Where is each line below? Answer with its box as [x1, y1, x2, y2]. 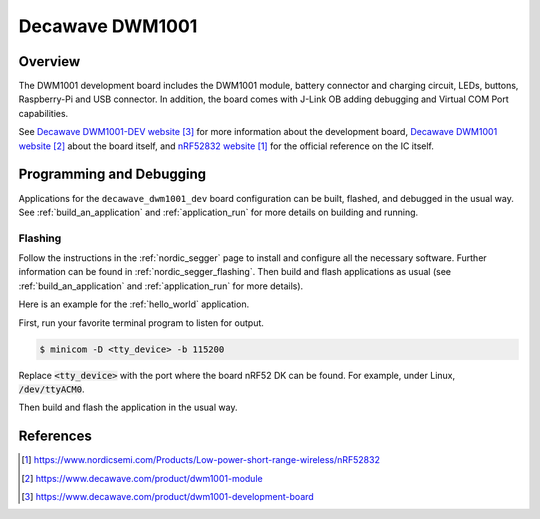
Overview [18, 53, 81, 70]
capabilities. [18, 107, 69, 119]
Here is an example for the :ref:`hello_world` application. [18, 298, 250, 310]
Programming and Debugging [18, 166, 207, 183]
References [18, 428, 92, 445]
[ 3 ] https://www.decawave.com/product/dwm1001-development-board [21, 491, 314, 503]
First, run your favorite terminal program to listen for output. [18, 316, 265, 329]
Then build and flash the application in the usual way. [18, 401, 238, 414]
